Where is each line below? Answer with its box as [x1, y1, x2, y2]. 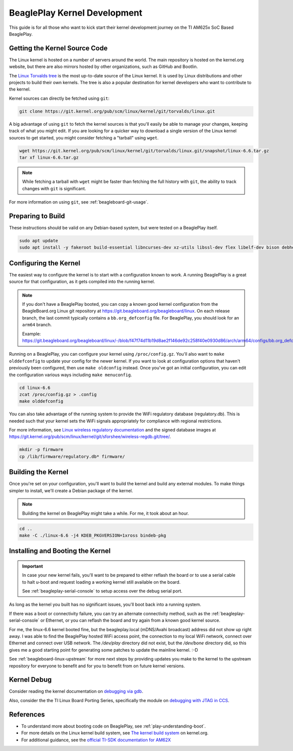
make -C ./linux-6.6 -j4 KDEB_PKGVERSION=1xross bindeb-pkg [19, 532, 167, 538]
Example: [22, 331, 41, 337]
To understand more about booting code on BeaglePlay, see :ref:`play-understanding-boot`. [21, 723, 206, 729]
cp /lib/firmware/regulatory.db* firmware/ [19, 454, 126, 459]
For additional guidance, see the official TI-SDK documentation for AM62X [21, 737, 171, 743]
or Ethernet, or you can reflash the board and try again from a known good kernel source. [40, 617, 221, 623]
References [9, 710, 45, 719]
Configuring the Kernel [9, 259, 81, 267]
